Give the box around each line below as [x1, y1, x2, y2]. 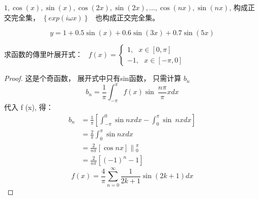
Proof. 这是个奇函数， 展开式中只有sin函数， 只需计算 [4, 73, 182, 83]
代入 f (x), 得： [4, 102, 53, 112]
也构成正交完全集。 [95, 12, 160, 22]
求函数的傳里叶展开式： [4, 49, 82, 60]
